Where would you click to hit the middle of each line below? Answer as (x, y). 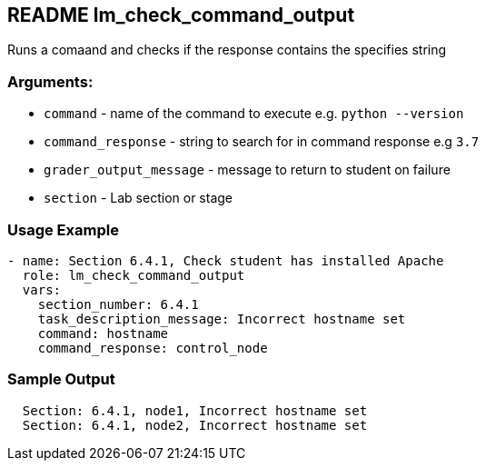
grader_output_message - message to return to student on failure (247, 170)
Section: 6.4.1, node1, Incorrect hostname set (195, 410)
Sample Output (61, 379)
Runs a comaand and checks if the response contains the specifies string (227, 50)
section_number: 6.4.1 (118, 304)
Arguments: (50, 81)
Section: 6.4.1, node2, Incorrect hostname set (195, 425)
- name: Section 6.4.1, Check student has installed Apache (226, 260)
